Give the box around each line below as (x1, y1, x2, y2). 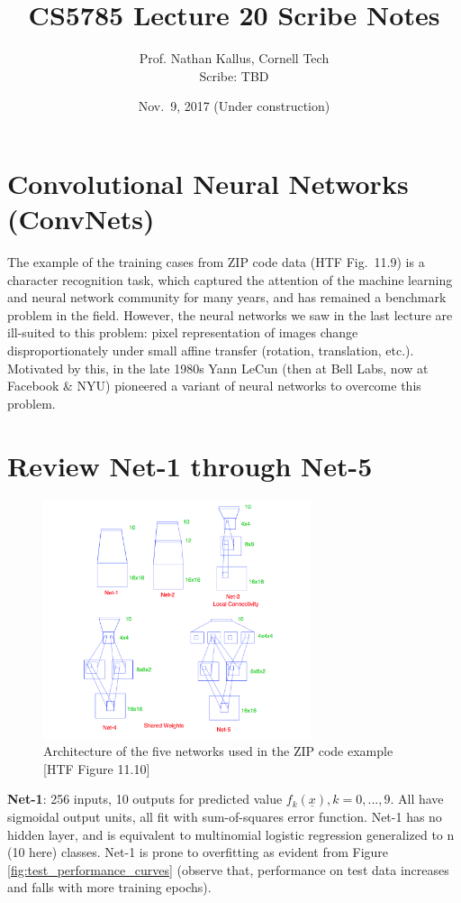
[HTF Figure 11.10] (43, 759, 150, 778)
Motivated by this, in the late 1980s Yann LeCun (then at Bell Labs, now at (7, 358, 429, 377)
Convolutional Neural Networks (7, 164, 409, 201)
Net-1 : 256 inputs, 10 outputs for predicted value (7, 789, 283, 808)
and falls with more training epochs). (7, 878, 212, 897)
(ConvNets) (7, 200, 155, 237)
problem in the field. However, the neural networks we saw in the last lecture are (7, 305, 453, 324)
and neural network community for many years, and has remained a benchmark (7, 288, 447, 307)
